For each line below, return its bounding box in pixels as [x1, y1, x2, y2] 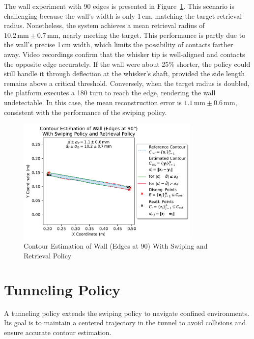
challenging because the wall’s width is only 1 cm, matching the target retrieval [4, 10, 242, 21]
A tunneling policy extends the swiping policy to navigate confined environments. [4, 308, 250, 318]
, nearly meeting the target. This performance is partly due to [58, 29, 246, 40]
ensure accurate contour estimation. [4, 327, 112, 337]
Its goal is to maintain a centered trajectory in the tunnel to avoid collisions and [4, 317, 246, 328]
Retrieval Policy [24, 250, 72, 260]
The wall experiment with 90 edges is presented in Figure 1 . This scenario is [4, 1, 234, 11]
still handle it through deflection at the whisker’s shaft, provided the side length [4, 68, 245, 79]
